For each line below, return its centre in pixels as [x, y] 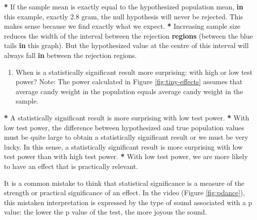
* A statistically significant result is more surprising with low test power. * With [127, 117]
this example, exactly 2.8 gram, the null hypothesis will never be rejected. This [124, 16]
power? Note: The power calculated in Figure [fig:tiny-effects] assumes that [129, 82]
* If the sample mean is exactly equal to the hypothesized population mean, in [124, 6]
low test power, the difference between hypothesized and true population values [124, 127]
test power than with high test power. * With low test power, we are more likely [126, 156]
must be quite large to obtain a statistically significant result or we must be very [126, 137]
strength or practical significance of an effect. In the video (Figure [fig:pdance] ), [125, 192]
